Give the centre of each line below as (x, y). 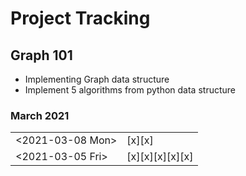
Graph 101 (41, 55)
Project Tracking (80, 18)
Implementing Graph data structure (97, 79)
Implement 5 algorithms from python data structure (130, 90)
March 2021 (40, 115)
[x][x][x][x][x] (160, 157)
